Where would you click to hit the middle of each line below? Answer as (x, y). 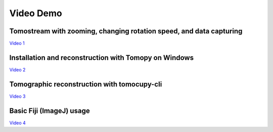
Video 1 (17, 43)
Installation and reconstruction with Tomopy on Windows (102, 57)
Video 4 (18, 123)
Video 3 (17, 96)
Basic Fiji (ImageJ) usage (50, 111)
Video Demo (36, 13)
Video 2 (17, 70)
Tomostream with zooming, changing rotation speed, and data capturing (126, 31)
